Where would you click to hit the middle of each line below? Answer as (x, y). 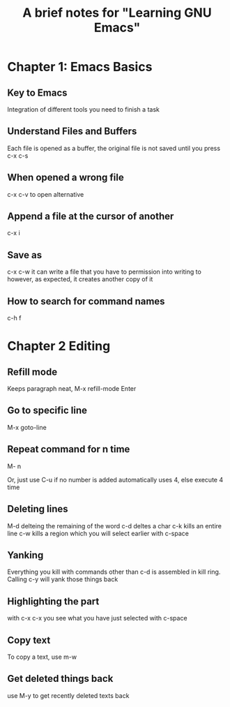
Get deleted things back (60, 679)
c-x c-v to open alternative (46, 194)
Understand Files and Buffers (72, 132)
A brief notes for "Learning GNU (117, 13)
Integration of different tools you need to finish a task (84, 109)
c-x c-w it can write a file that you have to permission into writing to (105, 272)
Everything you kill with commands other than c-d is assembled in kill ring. (114, 572)
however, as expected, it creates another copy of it (80, 279)
